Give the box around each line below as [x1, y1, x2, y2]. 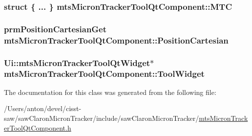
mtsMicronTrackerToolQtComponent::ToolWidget [4, 68, 205, 80]
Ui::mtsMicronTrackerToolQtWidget [4, 56, 150, 68]
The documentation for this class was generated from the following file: [4, 87, 216, 97]
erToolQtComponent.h [4, 122, 71, 133]
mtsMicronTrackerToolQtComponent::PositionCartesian [4, 34, 229, 46]
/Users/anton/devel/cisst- [4, 103, 82, 113]
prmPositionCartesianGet [4, 23, 107, 35]
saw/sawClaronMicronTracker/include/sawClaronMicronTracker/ [4, 113, 199, 123]
